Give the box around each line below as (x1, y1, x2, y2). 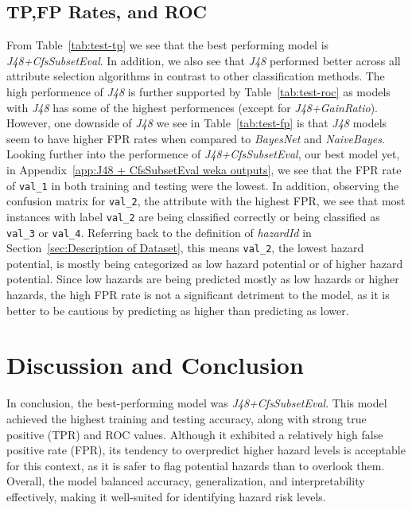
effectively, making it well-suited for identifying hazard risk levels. (6, 488, 326, 504)
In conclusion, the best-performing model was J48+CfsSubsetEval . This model (6, 395, 387, 411)
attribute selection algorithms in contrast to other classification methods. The (6, 68, 385, 84)
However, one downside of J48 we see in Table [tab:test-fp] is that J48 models (6, 115, 387, 131)
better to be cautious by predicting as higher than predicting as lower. (6, 302, 349, 318)
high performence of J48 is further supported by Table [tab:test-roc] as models (6, 83, 391, 99)
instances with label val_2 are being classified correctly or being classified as (6, 208, 380, 224)
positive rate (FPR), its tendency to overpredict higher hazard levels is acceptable (6, 442, 406, 458)
